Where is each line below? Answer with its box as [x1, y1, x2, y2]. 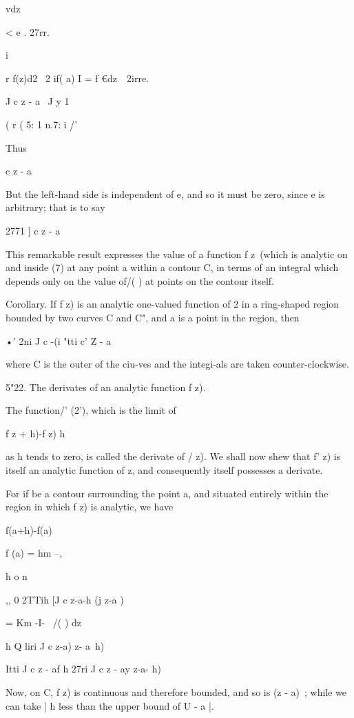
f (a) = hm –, [6, 546, 63, 560]
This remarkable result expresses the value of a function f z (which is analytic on [6, 246, 348, 261]
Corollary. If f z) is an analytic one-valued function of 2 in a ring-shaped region [6, 297, 340, 311]
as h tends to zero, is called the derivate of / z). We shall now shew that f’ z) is [6, 449, 341, 463]
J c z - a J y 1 [6, 94, 70, 108]
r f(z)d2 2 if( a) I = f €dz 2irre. [6, 70, 149, 85]
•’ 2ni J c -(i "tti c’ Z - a [6, 333, 112, 348]
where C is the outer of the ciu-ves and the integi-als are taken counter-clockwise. [6, 357, 349, 371]
